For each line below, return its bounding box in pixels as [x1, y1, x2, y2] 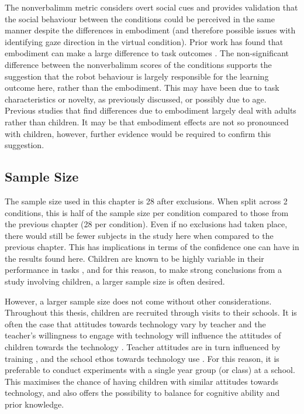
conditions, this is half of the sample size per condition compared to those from [5, 206, 289, 218]
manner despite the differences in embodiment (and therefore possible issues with [5, 24, 296, 36]
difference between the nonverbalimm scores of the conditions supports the [5, 58, 272, 70]
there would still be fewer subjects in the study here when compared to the [5, 229, 274, 241]
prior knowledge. [5, 398, 64, 410]
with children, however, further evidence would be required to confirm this [5, 127, 271, 139]
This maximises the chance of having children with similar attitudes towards [5, 375, 279, 387]
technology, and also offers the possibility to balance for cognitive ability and [5, 386, 280, 399]
